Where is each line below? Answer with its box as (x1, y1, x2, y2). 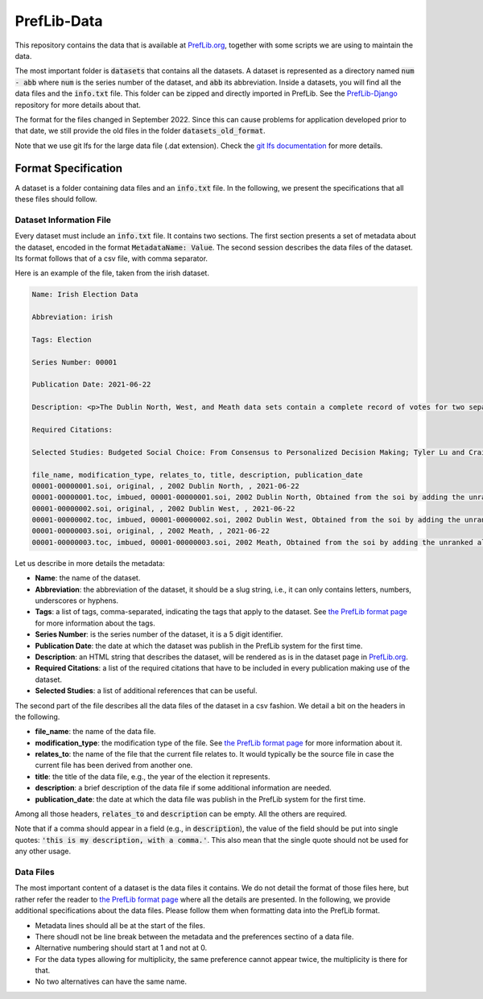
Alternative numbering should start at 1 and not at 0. (35, 943, 208, 953)
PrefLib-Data (14, 12, 103, 30)
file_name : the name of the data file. (35, 727, 156, 737)
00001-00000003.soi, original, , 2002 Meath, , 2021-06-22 (31, 526, 270, 535)
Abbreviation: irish (31, 312, 113, 322)
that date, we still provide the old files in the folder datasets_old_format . (14, 126, 266, 136)
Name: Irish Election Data (31, 290, 138, 299)
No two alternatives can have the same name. (35, 976, 187, 986)
